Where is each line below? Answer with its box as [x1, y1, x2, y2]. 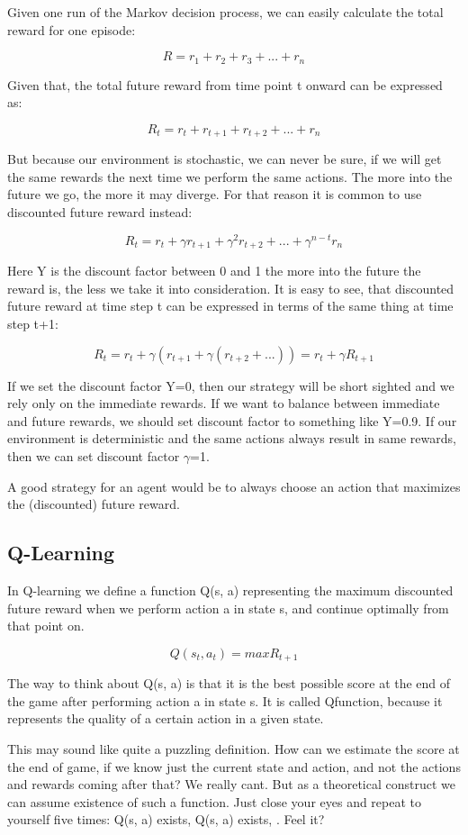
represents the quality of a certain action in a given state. [7, 709, 324, 728]
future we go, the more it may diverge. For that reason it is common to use [7, 185, 422, 204]
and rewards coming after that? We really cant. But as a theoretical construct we [7, 775, 456, 794]
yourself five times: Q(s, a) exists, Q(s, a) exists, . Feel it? [7, 810, 325, 829]
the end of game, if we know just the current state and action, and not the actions [7, 757, 461, 776]
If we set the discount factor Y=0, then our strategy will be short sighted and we [7, 376, 454, 395]
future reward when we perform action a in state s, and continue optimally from [7, 598, 449, 617]
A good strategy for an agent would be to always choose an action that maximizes [7, 476, 461, 495]
